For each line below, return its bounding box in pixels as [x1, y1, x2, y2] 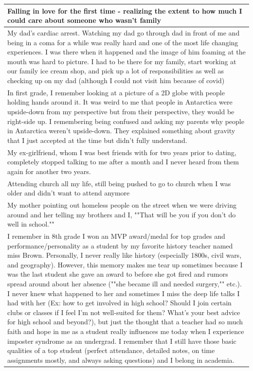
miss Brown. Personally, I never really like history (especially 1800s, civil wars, [7, 250, 242, 260]
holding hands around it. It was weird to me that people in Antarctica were [7, 97, 233, 107]
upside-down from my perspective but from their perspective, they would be [7, 106, 235, 116]
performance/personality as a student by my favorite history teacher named [7, 240, 233, 250]
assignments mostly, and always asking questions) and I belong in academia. [7, 354, 235, 365]
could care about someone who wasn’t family [7, 15, 162, 25]
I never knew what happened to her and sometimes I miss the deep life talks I [7, 288, 240, 298]
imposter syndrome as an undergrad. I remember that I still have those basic [7, 336, 236, 346]
